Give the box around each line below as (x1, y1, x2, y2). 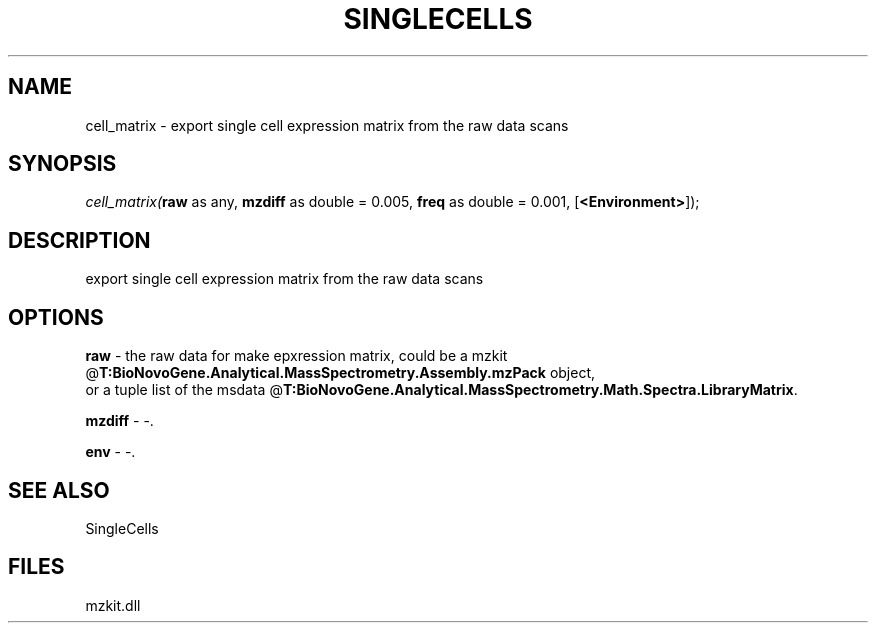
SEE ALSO (8, 477, 110, 503)
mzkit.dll (85, 596, 141, 614)
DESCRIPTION (8, 227, 151, 253)
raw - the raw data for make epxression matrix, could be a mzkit (85, 347, 508, 365)
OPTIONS (8, 304, 104, 330)
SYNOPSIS (8, 151, 117, 177)
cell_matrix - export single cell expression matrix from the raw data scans (85, 116, 569, 134)
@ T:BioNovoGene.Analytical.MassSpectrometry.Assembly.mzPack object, (85, 364, 596, 382)
